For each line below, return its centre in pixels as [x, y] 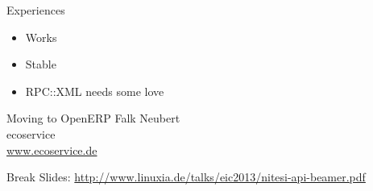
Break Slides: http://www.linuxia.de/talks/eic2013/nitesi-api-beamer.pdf [186, 177]
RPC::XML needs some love [95, 91]
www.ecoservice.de [52, 149]
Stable [41, 64]
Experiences [36, 10]
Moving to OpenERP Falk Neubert [93, 118]
